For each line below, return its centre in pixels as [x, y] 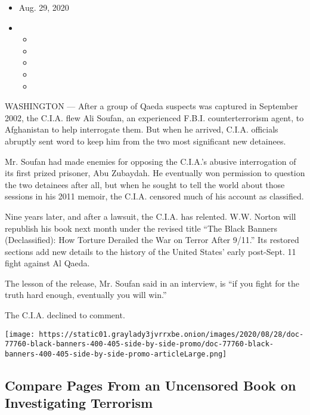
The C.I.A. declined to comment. [65, 315]
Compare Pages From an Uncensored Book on [151, 385]
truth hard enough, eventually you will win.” [86, 295]
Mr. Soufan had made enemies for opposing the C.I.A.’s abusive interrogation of [151, 161]
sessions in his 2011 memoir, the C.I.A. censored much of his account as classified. [154, 196]
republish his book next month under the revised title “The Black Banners [141, 228]
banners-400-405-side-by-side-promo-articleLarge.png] [116, 354]
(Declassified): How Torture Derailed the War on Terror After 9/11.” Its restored [152, 240]
